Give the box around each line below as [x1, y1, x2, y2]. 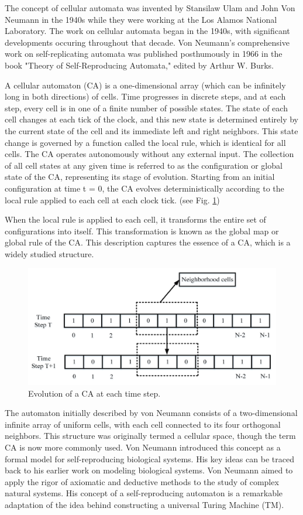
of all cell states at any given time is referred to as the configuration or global [5, 159, 283, 171]
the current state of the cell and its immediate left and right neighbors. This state [5, 124, 298, 137]
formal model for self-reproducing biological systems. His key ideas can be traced [5, 452, 294, 465]
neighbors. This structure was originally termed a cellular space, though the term [5, 429, 296, 442]
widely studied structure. [5, 247, 94, 260]
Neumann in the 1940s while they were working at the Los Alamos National [5, 13, 277, 25]
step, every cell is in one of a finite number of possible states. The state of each [5, 101, 288, 114]
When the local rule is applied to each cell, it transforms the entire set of [5, 213, 266, 226]
